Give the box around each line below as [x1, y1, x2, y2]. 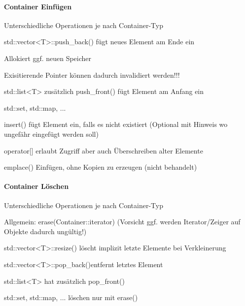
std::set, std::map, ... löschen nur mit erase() [4, 292, 138, 303]
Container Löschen [4, 181, 69, 191]
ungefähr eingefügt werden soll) [4, 128, 99, 139]
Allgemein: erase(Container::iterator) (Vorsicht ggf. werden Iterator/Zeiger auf [4, 216, 241, 227]
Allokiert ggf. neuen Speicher [4, 53, 92, 63]
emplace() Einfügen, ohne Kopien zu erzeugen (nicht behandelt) [4, 162, 197, 172]
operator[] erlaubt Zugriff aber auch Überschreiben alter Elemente [4, 145, 203, 155]
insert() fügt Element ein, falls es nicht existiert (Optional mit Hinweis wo [4, 119, 228, 129]
